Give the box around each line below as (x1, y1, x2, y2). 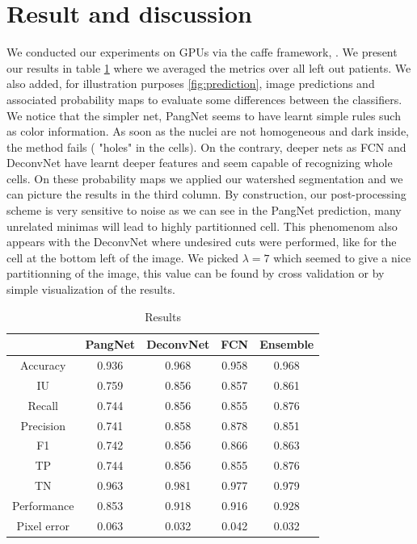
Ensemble (259, 336, 314, 353)
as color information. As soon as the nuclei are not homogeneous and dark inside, (6, 123, 410, 140)
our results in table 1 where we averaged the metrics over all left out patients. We (6, 59, 411, 76)
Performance (12, 496, 74, 513)
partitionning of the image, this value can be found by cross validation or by (6, 265, 385, 282)
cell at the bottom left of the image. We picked (6, 249, 238, 266)
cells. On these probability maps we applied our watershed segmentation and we (6, 169, 403, 186)
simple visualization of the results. (6, 281, 175, 298)
